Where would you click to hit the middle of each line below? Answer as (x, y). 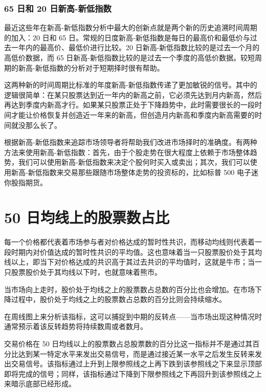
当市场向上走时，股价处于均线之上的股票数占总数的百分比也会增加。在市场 (129, 289)
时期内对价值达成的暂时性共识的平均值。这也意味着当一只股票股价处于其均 (136, 252)
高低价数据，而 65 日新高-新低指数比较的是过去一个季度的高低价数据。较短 (129, 57)
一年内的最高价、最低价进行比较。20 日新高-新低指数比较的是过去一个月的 (135, 47)
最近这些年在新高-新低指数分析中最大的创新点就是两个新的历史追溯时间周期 (131, 27)
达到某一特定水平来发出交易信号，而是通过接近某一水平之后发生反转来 (136, 353)
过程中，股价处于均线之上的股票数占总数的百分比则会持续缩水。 (118, 299)
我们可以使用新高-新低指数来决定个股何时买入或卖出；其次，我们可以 (134, 162)
